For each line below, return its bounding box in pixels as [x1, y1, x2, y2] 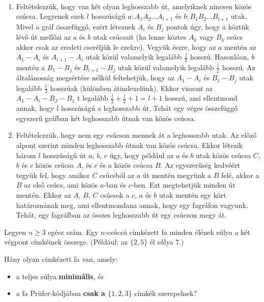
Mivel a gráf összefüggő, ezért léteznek [16, 21, 136, 32]
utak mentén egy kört [159, 190, 226, 200]
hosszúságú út [43, 149, 86, 160]
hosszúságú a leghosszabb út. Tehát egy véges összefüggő [61, 103, 238, 113]
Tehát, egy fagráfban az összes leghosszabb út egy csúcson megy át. [16, 209, 227, 220]
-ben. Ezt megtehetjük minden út [131, 179, 236, 190]
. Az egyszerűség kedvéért [160, 160, 241, 170]
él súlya [150, 236, 173, 247]
